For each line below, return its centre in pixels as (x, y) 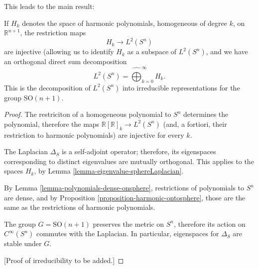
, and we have (227, 51)
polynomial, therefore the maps (52, 124)
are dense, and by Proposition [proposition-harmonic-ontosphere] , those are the (125, 197)
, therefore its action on (210, 224)
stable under (23, 243)
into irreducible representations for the (181, 87)
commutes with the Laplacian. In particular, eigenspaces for (128, 233)
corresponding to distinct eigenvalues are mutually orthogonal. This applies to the (129, 161)
